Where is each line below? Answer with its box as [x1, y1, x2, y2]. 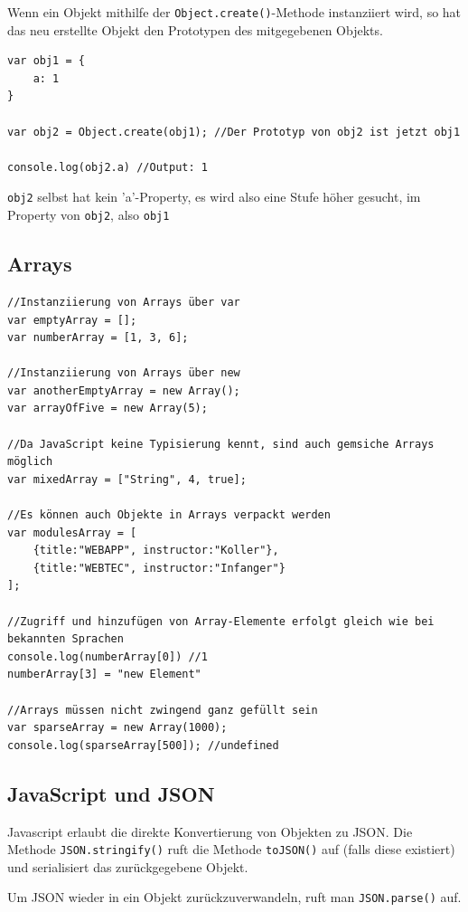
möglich [7, 455, 53, 469]
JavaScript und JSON [7, 779, 215, 807]
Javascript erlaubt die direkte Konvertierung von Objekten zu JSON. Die [7, 822, 413, 841]
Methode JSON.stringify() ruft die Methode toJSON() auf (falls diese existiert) [7, 840, 455, 859]
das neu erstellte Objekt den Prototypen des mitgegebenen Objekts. [7, 20, 383, 39]
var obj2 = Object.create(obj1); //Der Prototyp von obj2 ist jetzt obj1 [7, 125, 461, 138]
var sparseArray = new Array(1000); [7, 721, 228, 735]
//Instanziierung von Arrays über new [7, 366, 240, 380]
